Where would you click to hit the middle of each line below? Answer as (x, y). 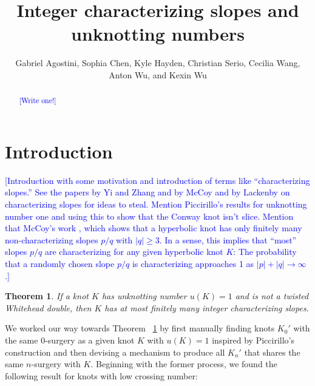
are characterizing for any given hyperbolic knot (134, 252)
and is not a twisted (272, 296)
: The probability (265, 252)
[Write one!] (38, 100)
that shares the (272, 352)
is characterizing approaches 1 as (193, 264)
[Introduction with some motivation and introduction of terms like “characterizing (157, 180)
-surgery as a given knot (90, 340)
